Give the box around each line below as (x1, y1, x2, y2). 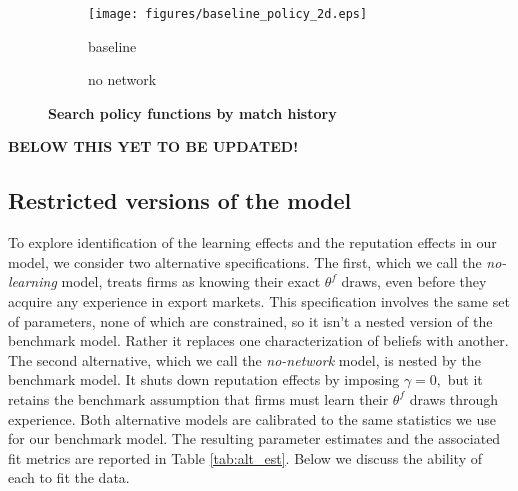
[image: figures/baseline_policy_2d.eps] (88, 7, 368, 21)
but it (447, 369, 483, 390)
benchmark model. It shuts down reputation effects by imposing (8, 369, 400, 390)
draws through (409, 388, 499, 409)
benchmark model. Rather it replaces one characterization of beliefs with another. (8, 330, 509, 351)
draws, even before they (341, 271, 487, 292)
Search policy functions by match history (48, 102, 337, 123)
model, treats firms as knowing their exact (61, 271, 321, 292)
